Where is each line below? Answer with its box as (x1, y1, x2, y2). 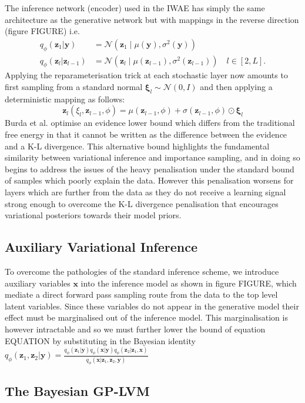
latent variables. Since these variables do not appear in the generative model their (5, 299, 299, 312)
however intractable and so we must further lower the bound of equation (5, 322, 266, 335)
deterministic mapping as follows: (5, 92, 125, 105)
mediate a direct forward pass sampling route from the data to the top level (5, 288, 278, 301)
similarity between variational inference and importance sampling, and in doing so (5, 151, 300, 164)
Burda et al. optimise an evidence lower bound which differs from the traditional (5, 116, 295, 129)
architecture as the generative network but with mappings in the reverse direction (5, 13, 299, 25)
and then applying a (200, 81, 273, 93)
